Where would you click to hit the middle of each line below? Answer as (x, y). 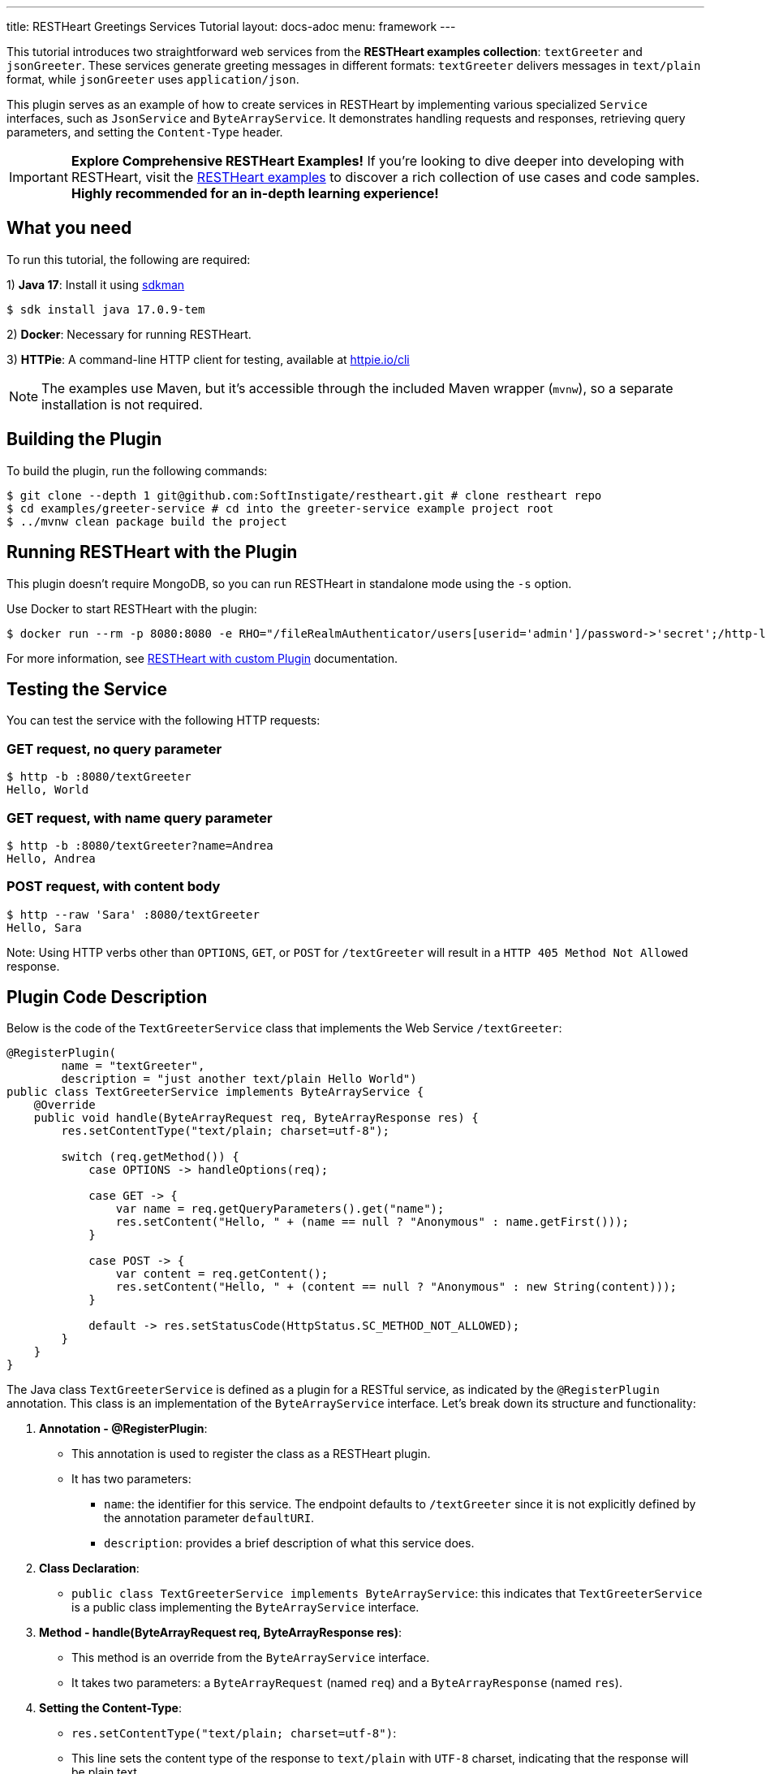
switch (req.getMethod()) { (150, 1157)
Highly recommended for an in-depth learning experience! (255, 193)
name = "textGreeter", (133, 1066)
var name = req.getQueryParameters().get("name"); (280, 1209)
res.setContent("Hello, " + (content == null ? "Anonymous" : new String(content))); (396, 1287)
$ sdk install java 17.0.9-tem (106, 309)
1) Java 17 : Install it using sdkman (96, 284)
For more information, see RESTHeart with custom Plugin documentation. (202, 658)
